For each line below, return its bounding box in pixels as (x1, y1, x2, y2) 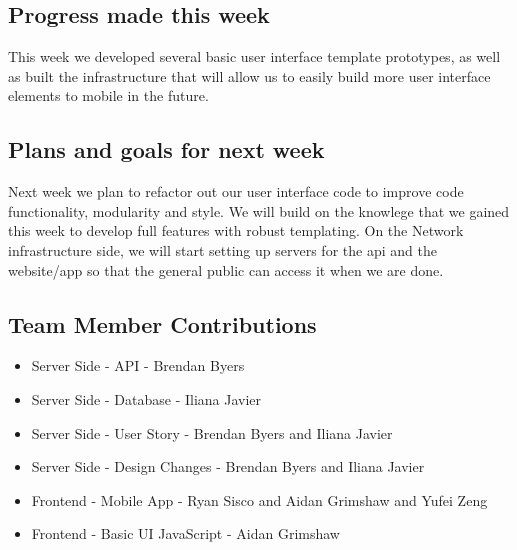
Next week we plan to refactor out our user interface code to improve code (8, 181, 464, 202)
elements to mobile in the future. (8, 85, 209, 106)
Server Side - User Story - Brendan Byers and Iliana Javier (31, 422, 393, 443)
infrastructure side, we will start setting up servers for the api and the (8, 239, 437, 260)
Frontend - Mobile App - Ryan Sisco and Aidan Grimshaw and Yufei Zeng (31, 489, 488, 510)
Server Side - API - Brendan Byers (31, 355, 245, 376)
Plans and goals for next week (8, 134, 325, 165)
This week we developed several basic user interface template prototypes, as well (8, 46, 501, 67)
